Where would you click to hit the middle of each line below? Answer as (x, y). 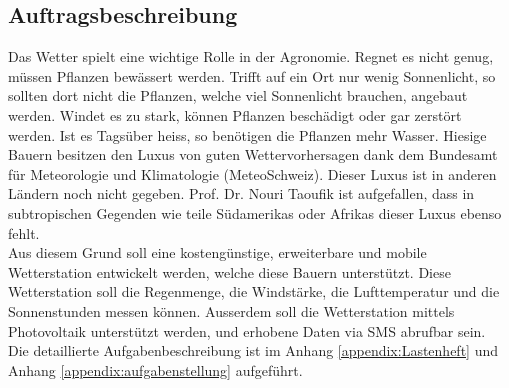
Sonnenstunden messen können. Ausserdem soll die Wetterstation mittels (231, 310)
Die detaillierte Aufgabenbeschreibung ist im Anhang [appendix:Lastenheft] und (253, 350)
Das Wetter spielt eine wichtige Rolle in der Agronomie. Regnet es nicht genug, (251, 56)
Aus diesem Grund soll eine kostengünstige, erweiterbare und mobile (217, 252)
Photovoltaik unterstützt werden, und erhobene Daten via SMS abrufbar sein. (247, 330)
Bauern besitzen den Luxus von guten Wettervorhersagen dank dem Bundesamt (253, 154)
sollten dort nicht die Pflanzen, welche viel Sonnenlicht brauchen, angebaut (238, 95)
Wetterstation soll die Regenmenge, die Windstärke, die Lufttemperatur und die (254, 291)
